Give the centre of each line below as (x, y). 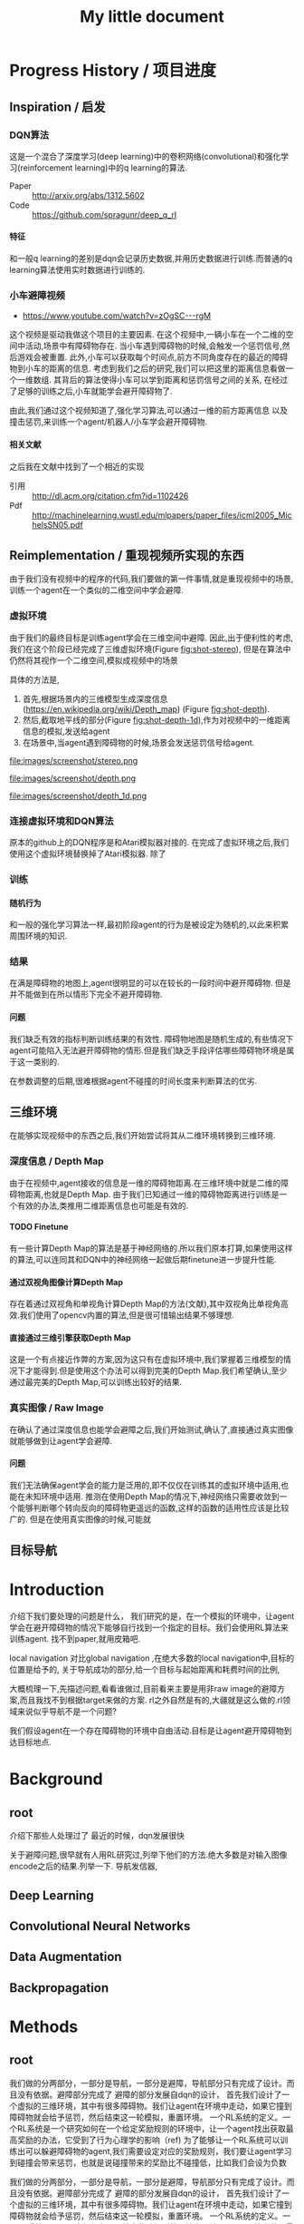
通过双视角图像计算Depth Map (66, 1282)
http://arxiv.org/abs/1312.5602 (88, 195)
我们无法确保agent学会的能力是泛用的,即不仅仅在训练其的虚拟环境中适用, (145, 1485)
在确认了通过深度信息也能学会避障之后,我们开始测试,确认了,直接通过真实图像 (152, 1429)
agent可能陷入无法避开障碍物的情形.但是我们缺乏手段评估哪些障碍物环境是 (148, 1050)
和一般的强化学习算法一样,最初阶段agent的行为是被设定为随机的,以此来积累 (149, 925)
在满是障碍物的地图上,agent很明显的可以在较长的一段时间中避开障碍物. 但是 (150, 983)
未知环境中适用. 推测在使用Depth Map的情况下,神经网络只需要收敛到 (152, 1496)
